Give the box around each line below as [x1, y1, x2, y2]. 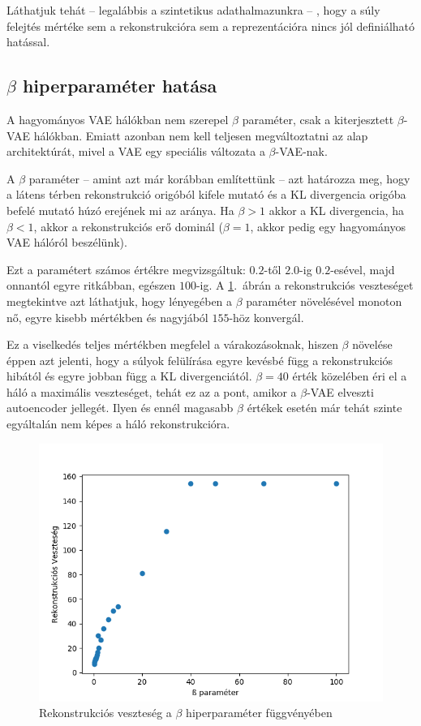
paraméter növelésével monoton [246, 292, 402, 309]
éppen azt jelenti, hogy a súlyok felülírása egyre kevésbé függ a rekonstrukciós [6, 351, 393, 368]
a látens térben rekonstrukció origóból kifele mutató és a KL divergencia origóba [6, 186, 406, 203]
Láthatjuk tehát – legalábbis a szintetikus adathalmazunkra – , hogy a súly [6, 2, 380, 18]
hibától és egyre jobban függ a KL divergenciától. [6, 367, 252, 384]
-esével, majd [330, 260, 395, 277]
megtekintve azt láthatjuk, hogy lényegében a [6, 292, 233, 309]
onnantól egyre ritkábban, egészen [6, 277, 176, 294]
